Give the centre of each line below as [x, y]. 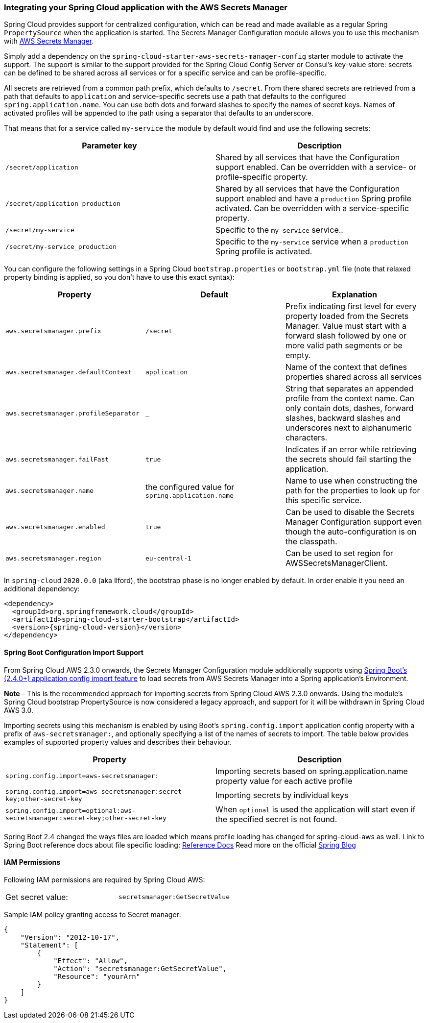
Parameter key [109, 146]
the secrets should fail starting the [348, 459]
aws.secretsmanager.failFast [57, 459]
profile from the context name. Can [350, 399]
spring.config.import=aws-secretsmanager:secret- [95, 791]
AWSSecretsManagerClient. [336, 563]
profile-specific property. [262, 177]
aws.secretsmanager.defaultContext [69, 372]
